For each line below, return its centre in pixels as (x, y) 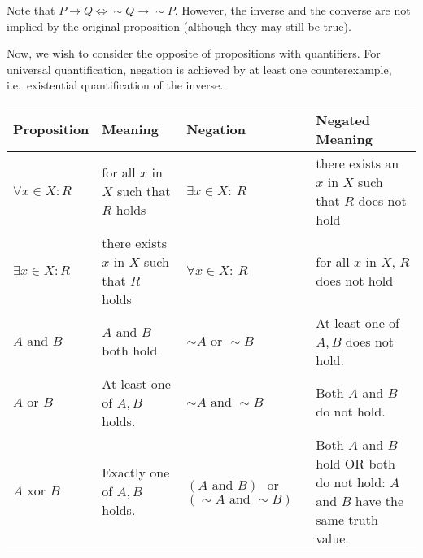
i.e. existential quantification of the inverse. (115, 85)
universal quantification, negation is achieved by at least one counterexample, (199, 69)
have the (379, 500)
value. (332, 538)
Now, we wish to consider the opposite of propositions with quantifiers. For (194, 53)
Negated (343, 120)
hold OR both (355, 463)
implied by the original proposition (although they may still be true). (179, 26)
